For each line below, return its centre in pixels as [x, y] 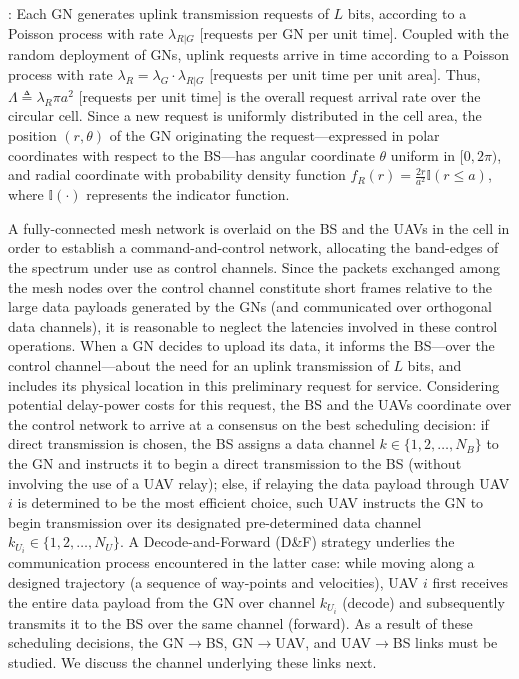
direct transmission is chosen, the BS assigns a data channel [191, 443]
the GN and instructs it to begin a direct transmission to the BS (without [235, 463]
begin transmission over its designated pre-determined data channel [215, 521]
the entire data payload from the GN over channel [162, 601]
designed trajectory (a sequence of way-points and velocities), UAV [213, 582]
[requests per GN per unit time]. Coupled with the [354, 32]
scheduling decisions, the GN [96, 642]
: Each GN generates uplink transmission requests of [168, 13]
